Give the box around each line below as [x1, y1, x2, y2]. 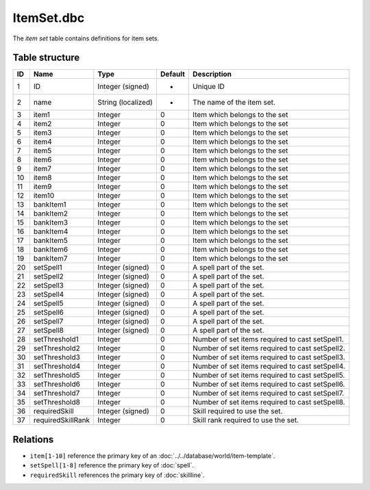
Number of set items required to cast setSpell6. [193, 380, 345, 389]
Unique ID [193, 82, 225, 92]
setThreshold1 [33, 335, 79, 344]
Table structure [12, 52, 80, 64]
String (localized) [97, 98, 153, 107]
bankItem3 [33, 218, 69, 227]
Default [160, 69, 185, 79]
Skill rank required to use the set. [193, 415, 299, 425]
